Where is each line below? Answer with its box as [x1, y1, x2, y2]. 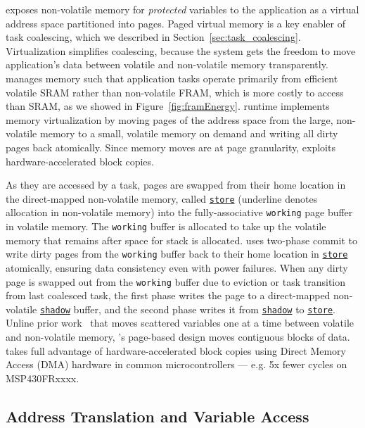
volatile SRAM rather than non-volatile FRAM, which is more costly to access [6, 84, 344, 99]
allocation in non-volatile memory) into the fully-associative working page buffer [6, 205, 353, 220]
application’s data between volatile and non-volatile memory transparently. [6, 57, 328, 72]
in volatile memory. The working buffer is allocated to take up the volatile [6, 219, 326, 234]
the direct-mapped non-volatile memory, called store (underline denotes [6, 191, 318, 206]
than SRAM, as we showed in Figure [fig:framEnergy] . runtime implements [6, 99, 330, 113]
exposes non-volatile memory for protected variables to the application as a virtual [6, 2, 359, 16]
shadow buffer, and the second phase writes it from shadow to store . [40, 301, 335, 316]
